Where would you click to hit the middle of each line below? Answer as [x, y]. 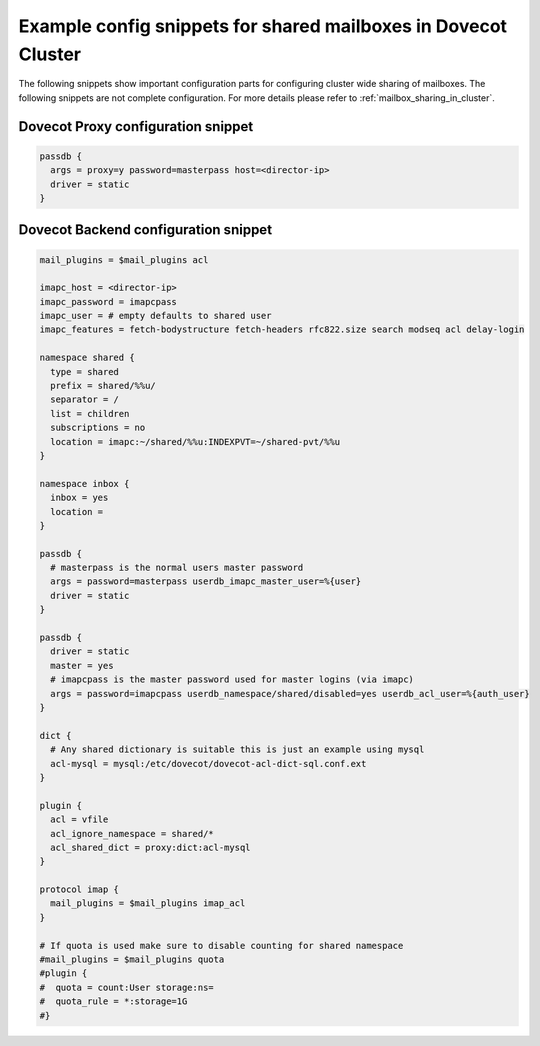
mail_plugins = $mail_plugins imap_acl [148, 903]
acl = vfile [79, 819]
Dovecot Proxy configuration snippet [136, 126]
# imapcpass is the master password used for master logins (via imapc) [232, 679]
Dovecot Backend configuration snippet [145, 230]
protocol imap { [79, 889]
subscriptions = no [98, 428]
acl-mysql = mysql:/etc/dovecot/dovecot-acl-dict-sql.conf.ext [208, 763]
